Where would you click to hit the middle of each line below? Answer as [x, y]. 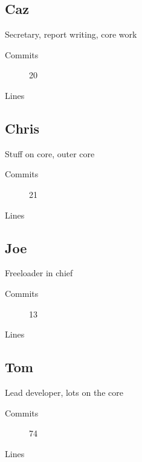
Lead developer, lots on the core [64, 392]
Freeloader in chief [39, 273]
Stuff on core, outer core [50, 153]
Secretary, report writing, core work [71, 34]
